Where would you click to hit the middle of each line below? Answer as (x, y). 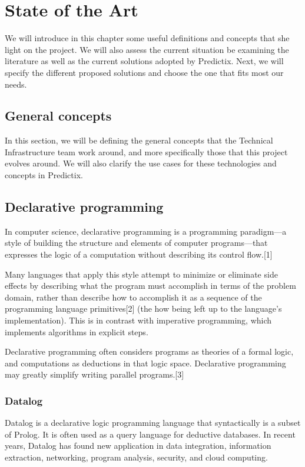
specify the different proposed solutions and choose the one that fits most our (144, 72)
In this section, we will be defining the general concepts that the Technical (139, 140)
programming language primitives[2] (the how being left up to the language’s (143, 308)
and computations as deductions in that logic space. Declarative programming (145, 363)
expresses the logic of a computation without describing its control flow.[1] (139, 254)
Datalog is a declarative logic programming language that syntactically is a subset (153, 423)
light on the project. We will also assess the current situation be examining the (147, 49)
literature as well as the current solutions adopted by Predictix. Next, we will (144, 61)
